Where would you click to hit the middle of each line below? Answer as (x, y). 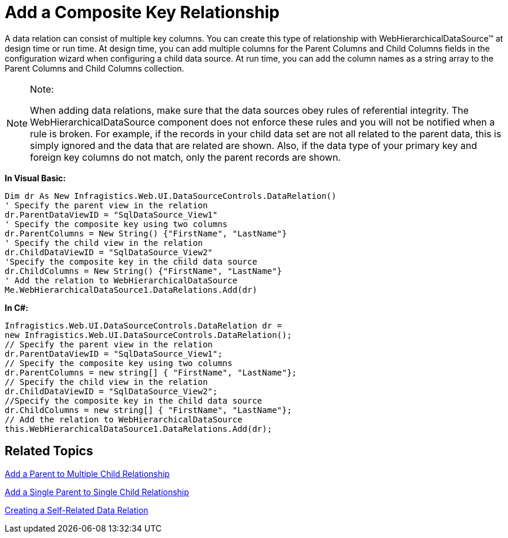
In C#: (17, 307)
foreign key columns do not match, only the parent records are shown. (186, 157)
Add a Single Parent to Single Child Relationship (97, 492)
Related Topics (49, 451)
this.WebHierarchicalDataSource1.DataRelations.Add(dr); (139, 429)
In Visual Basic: (35, 178)
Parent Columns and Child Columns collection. (95, 68)
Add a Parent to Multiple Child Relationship (87, 473)
